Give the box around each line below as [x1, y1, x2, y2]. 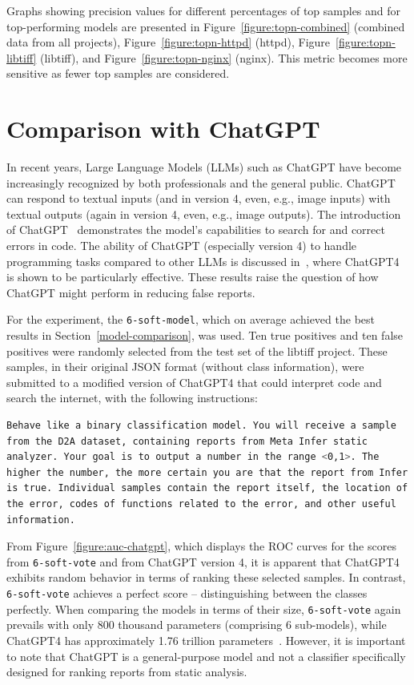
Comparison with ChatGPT [6, 112, 320, 145]
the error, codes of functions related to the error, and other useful [6, 498, 396, 510]
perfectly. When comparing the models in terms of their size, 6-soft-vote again [6, 600, 401, 617]
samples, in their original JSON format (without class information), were [6, 358, 364, 375]
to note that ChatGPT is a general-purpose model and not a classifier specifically [6, 647, 406, 664]
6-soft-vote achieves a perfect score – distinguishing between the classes [6, 585, 368, 602]
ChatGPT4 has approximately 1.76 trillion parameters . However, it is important [6, 631, 406, 648]
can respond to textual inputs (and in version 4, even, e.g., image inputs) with [6, 190, 391, 207]
